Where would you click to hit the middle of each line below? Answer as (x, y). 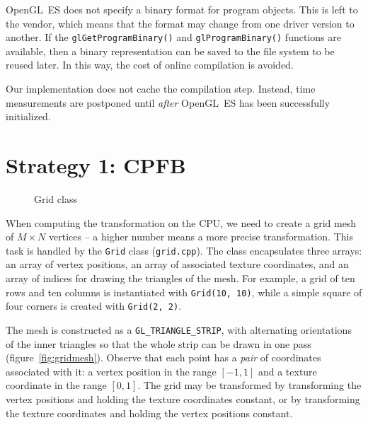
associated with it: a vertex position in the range (111, 371)
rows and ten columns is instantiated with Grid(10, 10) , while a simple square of (184, 292)
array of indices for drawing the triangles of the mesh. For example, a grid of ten (180, 278)
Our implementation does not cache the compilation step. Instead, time (161, 89)
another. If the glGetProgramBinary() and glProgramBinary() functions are (173, 37)
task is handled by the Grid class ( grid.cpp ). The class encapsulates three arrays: (184, 250)
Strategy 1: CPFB (96, 165)
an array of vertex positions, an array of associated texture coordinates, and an (177, 264)
